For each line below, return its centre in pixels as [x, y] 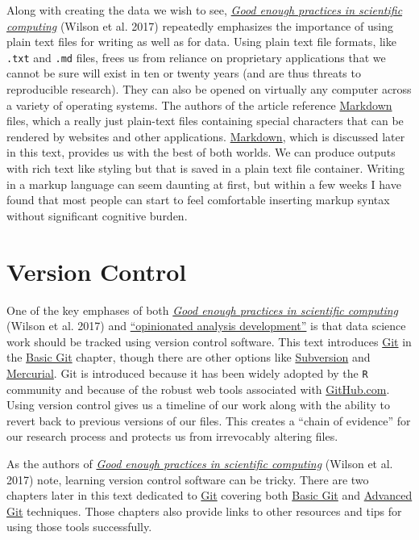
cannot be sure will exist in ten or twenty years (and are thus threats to [184, 73]
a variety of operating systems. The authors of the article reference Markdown [199, 105]
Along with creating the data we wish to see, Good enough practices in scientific [205, 10]
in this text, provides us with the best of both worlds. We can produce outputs [201, 152]
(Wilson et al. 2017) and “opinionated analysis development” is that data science [206, 326]
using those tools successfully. [79, 527]
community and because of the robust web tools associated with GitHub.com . [198, 389]
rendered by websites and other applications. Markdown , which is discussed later [206, 136]
